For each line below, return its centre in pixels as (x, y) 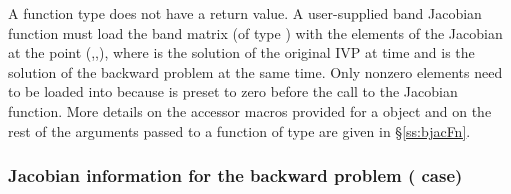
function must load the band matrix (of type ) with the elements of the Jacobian (255, 32)
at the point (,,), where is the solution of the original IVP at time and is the (241, 52)
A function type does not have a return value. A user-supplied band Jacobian (245, 13)
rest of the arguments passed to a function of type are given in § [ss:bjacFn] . (239, 130)
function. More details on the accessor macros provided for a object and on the (250, 110)
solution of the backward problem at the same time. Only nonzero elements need (255, 71)
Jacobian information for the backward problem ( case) (235, 175)
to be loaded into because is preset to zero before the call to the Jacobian (233, 91)
